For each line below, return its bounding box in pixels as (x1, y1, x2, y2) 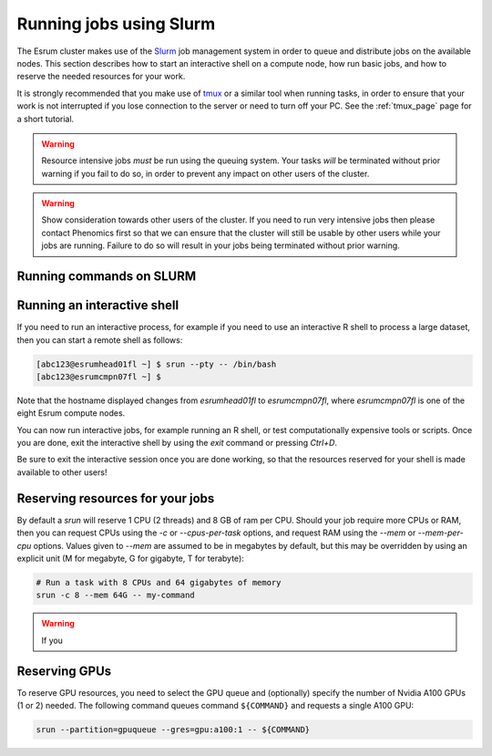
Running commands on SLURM (16, 269, 197, 285)
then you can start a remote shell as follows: (16, 334, 183, 346)
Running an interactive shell (16, 297, 179, 314)
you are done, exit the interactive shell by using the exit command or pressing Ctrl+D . (16, 438, 337, 449)
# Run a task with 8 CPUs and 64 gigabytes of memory (36, 577, 282, 587)
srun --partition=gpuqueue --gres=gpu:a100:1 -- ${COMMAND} (36, 724, 311, 734)
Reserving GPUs (16, 663, 112, 678)
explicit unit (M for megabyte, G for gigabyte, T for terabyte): (16, 553, 245, 564)
